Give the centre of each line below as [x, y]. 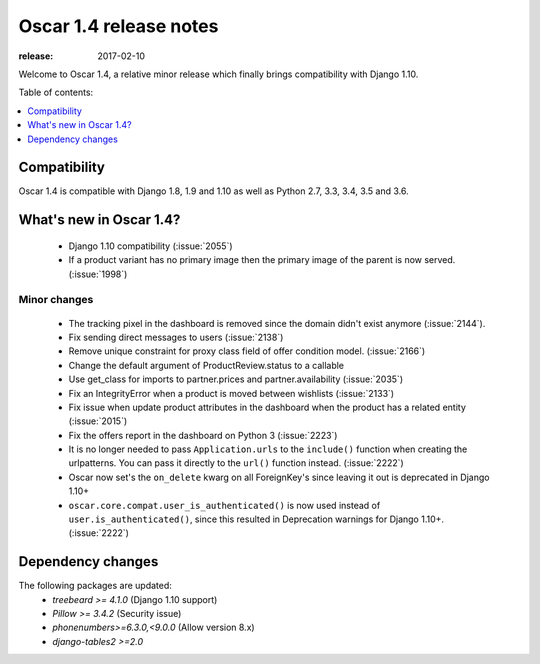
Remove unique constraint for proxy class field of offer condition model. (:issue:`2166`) [247, 351]
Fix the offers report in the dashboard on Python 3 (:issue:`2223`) [203, 435]
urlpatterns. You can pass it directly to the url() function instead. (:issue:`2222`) [236, 463]
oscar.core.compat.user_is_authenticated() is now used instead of [224, 505]
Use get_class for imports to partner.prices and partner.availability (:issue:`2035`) [236, 379]
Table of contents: [56, 92]
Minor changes [56, 300]
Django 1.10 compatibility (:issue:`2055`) [151, 246]
